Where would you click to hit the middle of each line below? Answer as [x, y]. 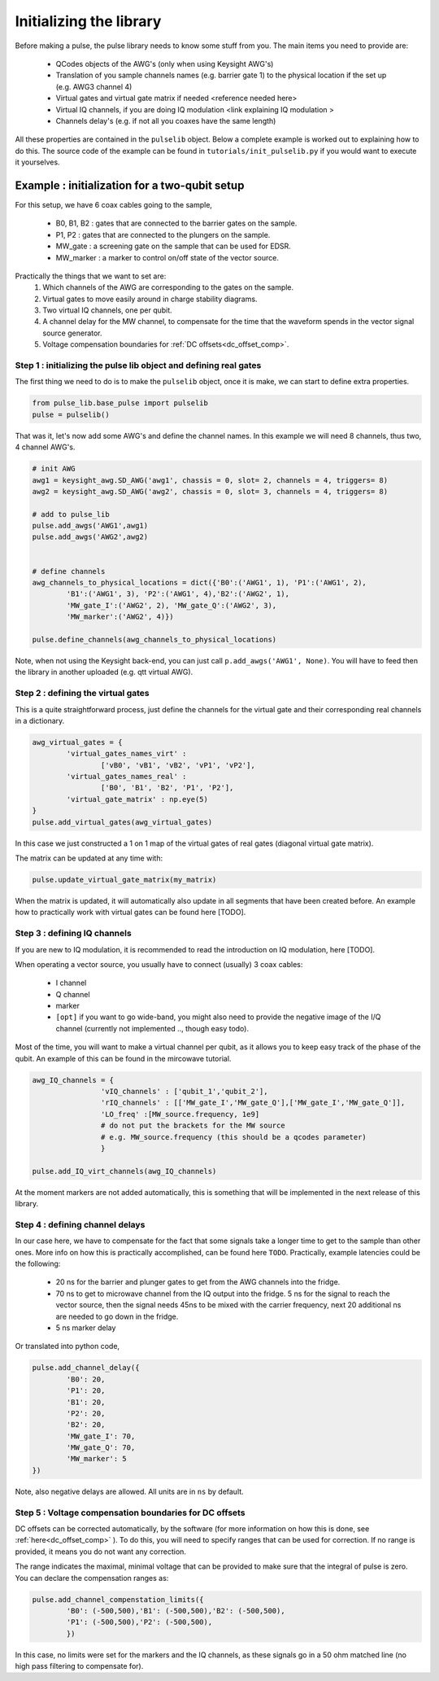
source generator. [72, 333]
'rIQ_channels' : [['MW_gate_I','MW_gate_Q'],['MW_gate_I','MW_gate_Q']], [253, 1103]
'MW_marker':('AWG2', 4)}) [120, 617]
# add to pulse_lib [71, 514]
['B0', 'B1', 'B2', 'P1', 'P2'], [167, 788]
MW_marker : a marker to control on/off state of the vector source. [167, 257]
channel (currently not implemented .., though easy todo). [152, 1028]
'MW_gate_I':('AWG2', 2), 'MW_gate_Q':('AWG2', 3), [172, 605]
